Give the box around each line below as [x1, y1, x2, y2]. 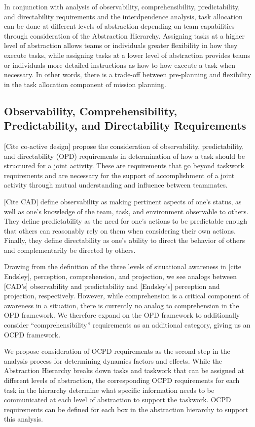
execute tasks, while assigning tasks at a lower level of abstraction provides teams [4, 49, 251, 60]
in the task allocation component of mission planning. [4, 79, 166, 89]
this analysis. [4, 414, 43, 424]
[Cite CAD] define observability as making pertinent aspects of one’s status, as [4, 196, 242, 206]
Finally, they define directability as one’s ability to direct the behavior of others [4, 235, 245, 245]
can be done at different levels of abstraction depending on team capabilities [4, 21, 235, 31]
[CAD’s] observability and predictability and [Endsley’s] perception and [4, 281, 220, 291]
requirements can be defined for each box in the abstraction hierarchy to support [4, 404, 249, 414]
